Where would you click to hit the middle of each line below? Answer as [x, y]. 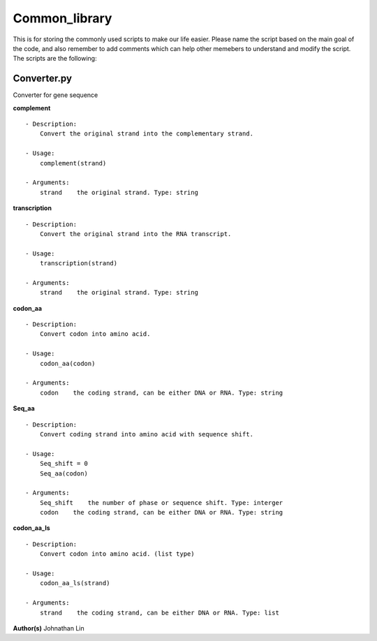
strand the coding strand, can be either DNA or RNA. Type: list [159, 612]
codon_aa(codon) [67, 363]
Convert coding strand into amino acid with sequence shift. [147, 434]
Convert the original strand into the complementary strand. [147, 134]
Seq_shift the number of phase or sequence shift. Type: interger [161, 502]
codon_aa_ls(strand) [75, 583]
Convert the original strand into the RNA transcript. [135, 234]
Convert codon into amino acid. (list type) [117, 554]
